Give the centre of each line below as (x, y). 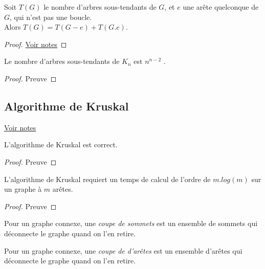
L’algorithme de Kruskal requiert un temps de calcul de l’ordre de (107, 179)
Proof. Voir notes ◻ (36, 44)
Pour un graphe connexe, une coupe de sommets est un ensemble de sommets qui (131, 223)
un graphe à (23, 189)
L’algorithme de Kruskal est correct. (61, 144)
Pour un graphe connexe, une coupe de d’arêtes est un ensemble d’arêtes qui (123, 250)
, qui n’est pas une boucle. (51, 17)
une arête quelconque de (221, 7)
